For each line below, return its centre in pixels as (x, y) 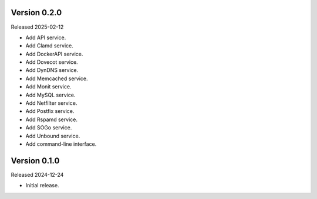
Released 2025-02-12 (37, 27)
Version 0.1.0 (35, 161)
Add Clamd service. (49, 46)
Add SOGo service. (49, 128)
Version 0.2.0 (36, 13)
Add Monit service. (48, 87)
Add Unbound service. (53, 136)
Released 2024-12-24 (37, 174)
